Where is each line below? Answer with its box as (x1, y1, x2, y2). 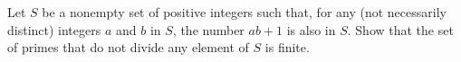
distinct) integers (7, 20, 101, 39)
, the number (172, 20, 245, 39)
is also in (286, 20, 336, 39)
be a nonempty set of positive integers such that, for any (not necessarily (42, 3, 447, 21)
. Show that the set (347, 20, 454, 39)
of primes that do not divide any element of (7, 38, 249, 57)
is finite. (264, 38, 310, 57)
